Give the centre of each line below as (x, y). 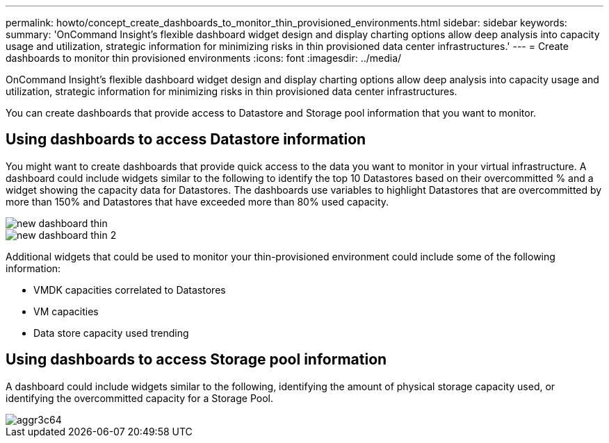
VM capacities (66, 311)
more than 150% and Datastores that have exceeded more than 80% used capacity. (197, 201)
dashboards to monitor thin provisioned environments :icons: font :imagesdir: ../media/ (204, 58)
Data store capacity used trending (111, 333)
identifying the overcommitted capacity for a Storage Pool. (139, 398)
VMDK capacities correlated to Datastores (130, 290)
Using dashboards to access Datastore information (186, 140)
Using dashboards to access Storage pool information (196, 360)
